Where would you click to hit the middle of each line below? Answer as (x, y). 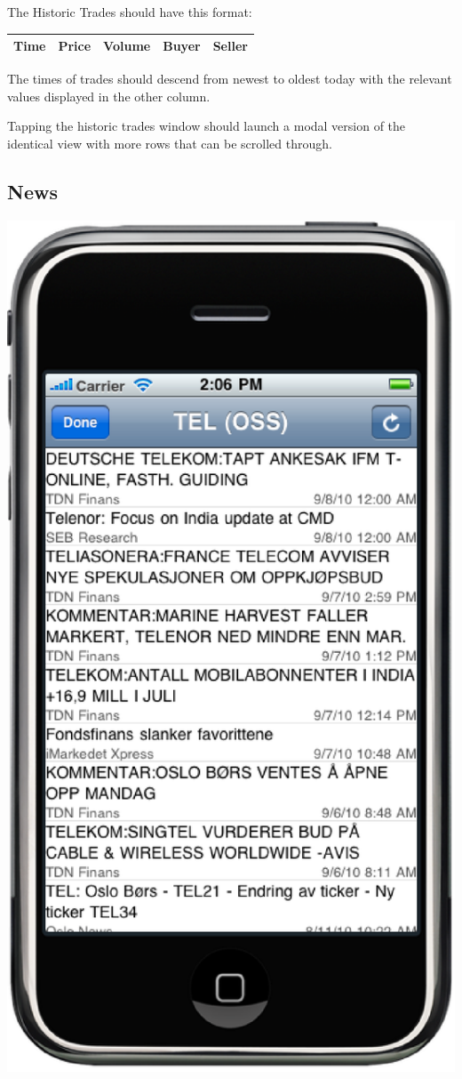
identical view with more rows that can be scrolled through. (170, 143)
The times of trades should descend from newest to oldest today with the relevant (230, 79)
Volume (127, 46)
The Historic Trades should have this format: (130, 12)
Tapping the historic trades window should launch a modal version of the (207, 126)
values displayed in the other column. (109, 96)
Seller (230, 46)
